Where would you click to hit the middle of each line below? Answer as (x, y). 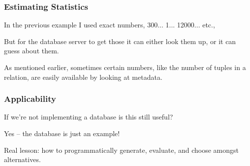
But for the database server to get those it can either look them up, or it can (120, 41)
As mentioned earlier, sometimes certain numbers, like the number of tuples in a (125, 67)
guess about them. (31, 51)
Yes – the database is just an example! (62, 133)
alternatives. (22, 159)
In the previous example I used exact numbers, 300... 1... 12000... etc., (109, 25)
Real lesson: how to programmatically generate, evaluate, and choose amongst (121, 150)
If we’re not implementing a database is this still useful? (89, 117)
